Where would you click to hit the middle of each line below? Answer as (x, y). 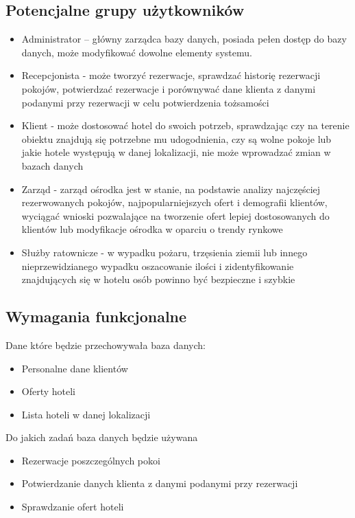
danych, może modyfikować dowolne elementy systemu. (137, 52)
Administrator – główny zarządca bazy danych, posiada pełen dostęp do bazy (184, 39)
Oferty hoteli (49, 391)
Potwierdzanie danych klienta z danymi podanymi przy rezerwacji (160, 483)
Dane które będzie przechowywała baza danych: (106, 345)
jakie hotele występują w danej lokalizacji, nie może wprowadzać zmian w (176, 152)
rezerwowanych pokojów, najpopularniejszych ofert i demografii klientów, (174, 202)
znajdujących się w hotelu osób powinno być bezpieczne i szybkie (158, 279)
